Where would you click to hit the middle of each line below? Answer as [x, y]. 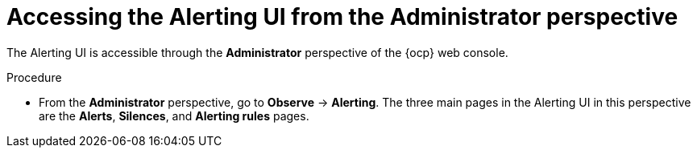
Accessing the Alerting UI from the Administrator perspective [342, 17]
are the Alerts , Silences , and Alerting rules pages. [174, 115]
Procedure [34, 77]
